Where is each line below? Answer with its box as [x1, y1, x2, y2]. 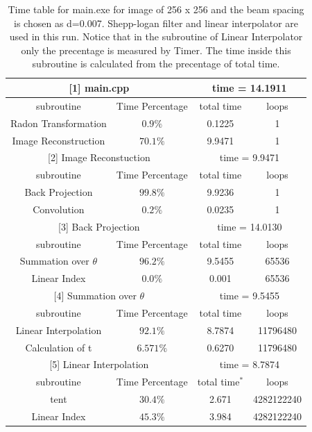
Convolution [33, 201, 85, 216]
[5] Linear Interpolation [49, 357, 149, 372]
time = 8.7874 [219, 357, 280, 372]
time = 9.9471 [219, 150, 280, 165]
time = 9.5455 [219, 288, 280, 303]
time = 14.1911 [212, 80, 287, 94]
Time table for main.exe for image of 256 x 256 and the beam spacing [8, 2, 304, 16]
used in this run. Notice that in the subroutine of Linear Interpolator [9, 29, 303, 44]
